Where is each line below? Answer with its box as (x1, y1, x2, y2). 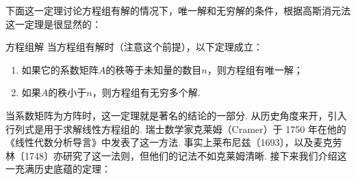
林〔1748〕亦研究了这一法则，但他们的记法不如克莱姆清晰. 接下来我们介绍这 (5, 148, 347, 162)
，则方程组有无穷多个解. (92, 85, 201, 100)
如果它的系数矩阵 (21, 62, 99, 76)
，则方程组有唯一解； (207, 62, 303, 76)
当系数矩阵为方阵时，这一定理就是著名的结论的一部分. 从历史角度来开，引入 (5, 108, 347, 122)
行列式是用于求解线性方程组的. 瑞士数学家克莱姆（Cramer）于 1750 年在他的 (5, 121, 346, 136)
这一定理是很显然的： (5, 16, 101, 31)
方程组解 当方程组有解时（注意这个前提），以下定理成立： (5, 40, 263, 54)
